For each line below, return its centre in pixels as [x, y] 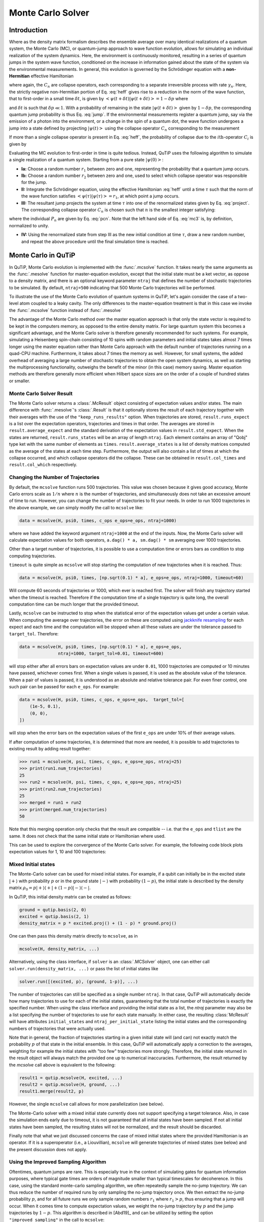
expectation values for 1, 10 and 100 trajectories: [58, 852]
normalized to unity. [29, 225]
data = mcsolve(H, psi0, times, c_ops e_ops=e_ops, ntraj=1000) [98, 520]
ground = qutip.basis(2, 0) [53, 910]
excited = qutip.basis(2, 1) [54, 916]
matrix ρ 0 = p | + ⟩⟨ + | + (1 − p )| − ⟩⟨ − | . [50, 888]
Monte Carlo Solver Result [41, 393]
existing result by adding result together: [50, 749]
